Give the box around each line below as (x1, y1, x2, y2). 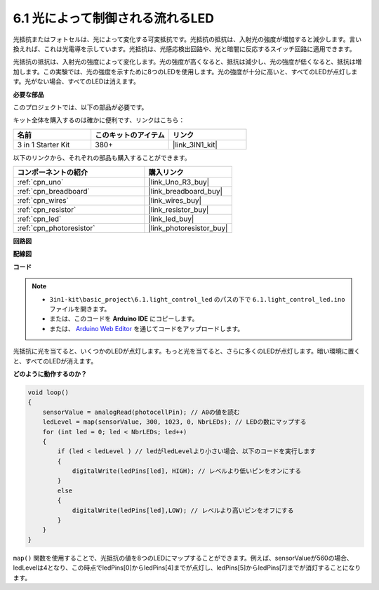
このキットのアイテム (95, 130, 165, 140)
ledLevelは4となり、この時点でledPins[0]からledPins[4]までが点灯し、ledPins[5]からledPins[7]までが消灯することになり (13, 563, 361, 572)
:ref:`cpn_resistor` (17, 205, 77, 215)
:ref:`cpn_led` (17, 214, 62, 224)
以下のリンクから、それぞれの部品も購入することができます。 (13, 153, 191, 161)
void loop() (27, 388, 69, 396)
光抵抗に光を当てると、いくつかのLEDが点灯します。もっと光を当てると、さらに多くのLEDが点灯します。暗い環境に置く (13, 347, 361, 356)
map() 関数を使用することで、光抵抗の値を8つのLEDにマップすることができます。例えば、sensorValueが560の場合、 (13, 554, 354, 562)
